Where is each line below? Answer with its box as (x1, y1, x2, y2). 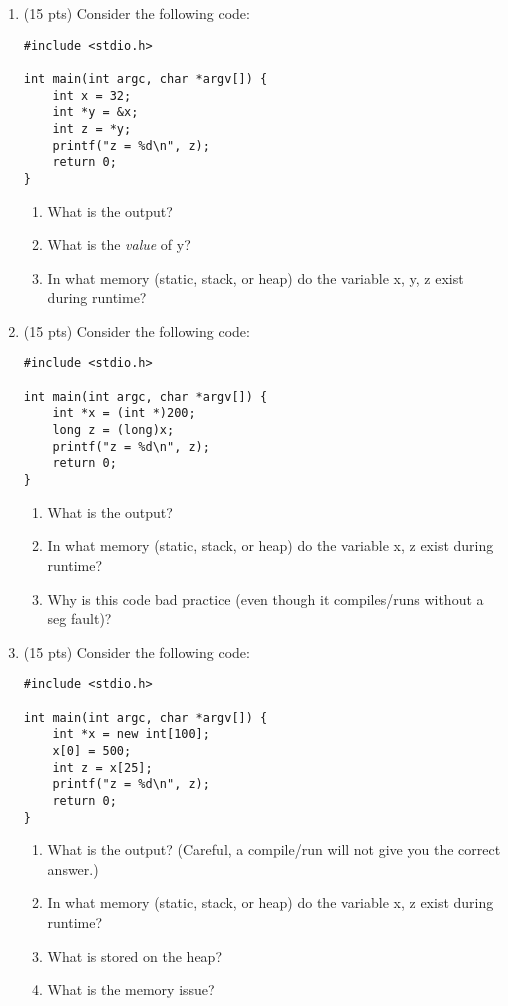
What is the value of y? (47, 234, 191, 255)
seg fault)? (47, 608, 112, 629)
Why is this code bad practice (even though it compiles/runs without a (47, 588, 484, 609)
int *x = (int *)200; (52, 406, 196, 421)
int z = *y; (52, 121, 132, 136)
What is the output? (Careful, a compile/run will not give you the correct (47, 839, 501, 860)
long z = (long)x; (52, 423, 175, 438)
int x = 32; (52, 88, 132, 103)
